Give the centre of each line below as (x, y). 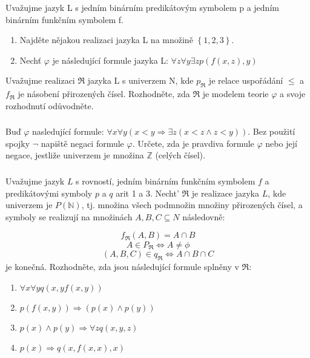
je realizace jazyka (226, 193)
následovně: (204, 216)
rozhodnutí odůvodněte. (50, 105)
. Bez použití (272, 131)
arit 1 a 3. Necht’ (147, 193)
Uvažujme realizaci (40, 80)
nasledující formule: (68, 131)
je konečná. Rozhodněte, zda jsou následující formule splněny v (122, 266)
